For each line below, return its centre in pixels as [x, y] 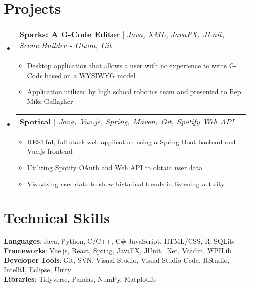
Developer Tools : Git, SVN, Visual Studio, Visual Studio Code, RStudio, [117, 260]
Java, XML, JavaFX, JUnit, [176, 34]
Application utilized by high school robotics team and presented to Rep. [135, 92]
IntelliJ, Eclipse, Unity [38, 269]
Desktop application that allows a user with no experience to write [127, 66]
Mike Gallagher [50, 101]
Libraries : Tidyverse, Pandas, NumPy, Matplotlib [80, 279]
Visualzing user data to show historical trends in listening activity [126, 184]
